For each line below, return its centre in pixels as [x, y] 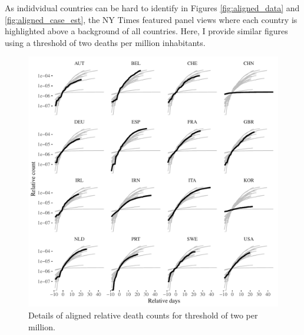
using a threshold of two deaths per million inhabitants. [105, 42]
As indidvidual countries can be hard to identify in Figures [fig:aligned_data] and [152, 8]
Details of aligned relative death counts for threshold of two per [143, 315]
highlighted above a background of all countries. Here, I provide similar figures [146, 31]
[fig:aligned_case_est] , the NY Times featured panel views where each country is [151, 19]
